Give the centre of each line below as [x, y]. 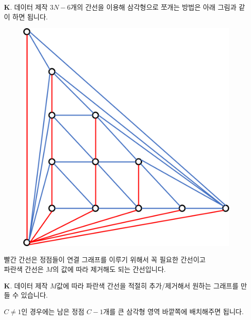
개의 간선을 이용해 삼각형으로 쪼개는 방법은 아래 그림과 [154, 7]
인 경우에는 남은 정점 [53, 311]
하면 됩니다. [30, 16]
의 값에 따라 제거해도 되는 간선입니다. [109, 269]
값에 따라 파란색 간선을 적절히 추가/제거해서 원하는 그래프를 [148, 285]
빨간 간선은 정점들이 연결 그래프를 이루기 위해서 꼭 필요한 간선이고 [105, 259]
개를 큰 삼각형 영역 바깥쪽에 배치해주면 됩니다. [173, 311]
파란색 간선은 [24, 269]
